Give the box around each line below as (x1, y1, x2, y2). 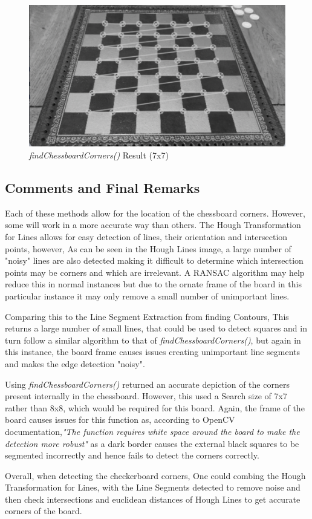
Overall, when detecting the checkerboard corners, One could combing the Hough (5, 469, 306, 481)
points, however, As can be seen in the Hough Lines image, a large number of (5, 242, 291, 255)
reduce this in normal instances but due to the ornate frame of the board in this (5, 278, 302, 290)
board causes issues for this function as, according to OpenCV (5, 413, 235, 426)
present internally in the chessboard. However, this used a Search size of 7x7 (5, 390, 287, 402)
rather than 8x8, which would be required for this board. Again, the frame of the (5, 401, 305, 414)
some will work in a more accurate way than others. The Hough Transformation (5, 218, 301, 231)
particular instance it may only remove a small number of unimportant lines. (5, 289, 290, 302)
